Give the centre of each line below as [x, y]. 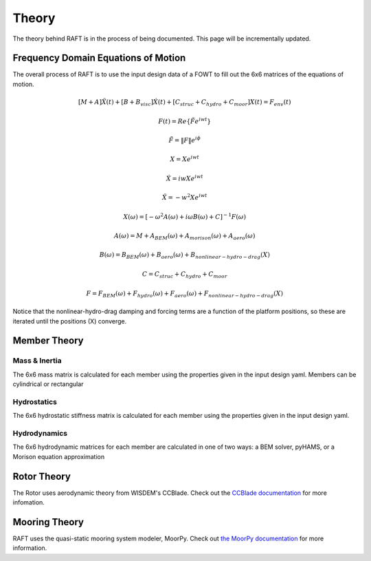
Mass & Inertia [37, 361]
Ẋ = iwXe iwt [184, 178]
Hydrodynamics [40, 433]
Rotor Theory [42, 476]
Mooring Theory [48, 522]
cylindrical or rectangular [48, 384]
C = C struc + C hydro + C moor [184, 275]
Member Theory [48, 341]
